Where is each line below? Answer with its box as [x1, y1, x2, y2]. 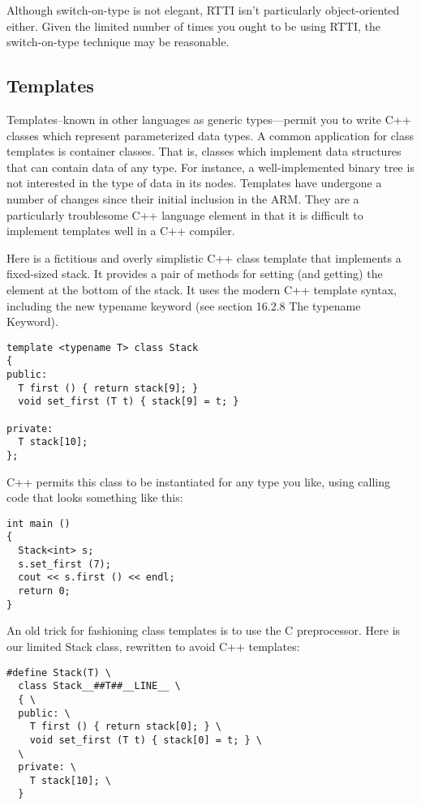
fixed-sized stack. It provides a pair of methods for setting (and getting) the [6, 265, 383, 282]
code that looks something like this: [6, 489, 183, 506]
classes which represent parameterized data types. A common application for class [6, 126, 414, 143]
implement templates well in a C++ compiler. [6, 222, 235, 239]
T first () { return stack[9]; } [18, 382, 199, 394]
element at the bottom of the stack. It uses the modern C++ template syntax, [6, 280, 397, 298]
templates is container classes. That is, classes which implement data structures [6, 143, 402, 160]
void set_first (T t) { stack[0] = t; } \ [29, 734, 262, 746]
